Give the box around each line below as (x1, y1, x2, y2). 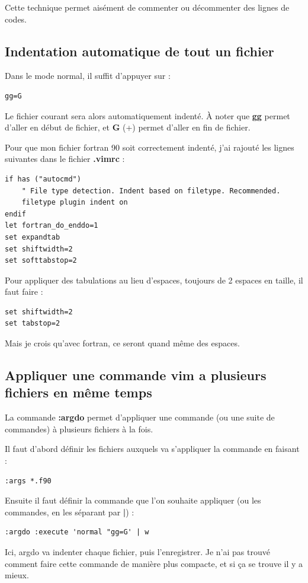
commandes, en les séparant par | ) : (5, 505, 134, 518)
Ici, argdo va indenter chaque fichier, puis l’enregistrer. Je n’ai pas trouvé (5, 546, 270, 558)
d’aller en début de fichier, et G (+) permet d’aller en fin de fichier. (5, 121, 251, 133)
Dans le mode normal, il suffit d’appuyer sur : (5, 69, 171, 82)
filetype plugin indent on (21, 198, 128, 207)
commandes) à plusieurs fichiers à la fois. (5, 422, 153, 435)
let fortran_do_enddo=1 (5, 221, 98, 230)
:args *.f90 (5, 476, 52, 485)
